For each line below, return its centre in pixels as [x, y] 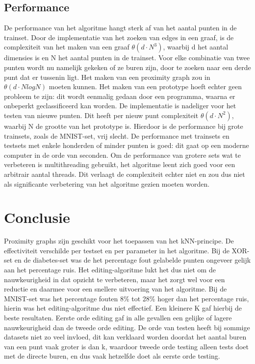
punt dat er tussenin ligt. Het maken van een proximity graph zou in [107, 77]
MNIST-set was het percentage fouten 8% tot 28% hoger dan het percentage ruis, [127, 298]
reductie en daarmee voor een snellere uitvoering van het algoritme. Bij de [115, 289]
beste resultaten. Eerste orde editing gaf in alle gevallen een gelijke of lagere [118, 317]
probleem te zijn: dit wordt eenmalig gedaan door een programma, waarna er [120, 96]
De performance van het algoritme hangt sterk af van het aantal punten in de [120, 28]
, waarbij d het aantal [196, 47]
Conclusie [37, 217]
